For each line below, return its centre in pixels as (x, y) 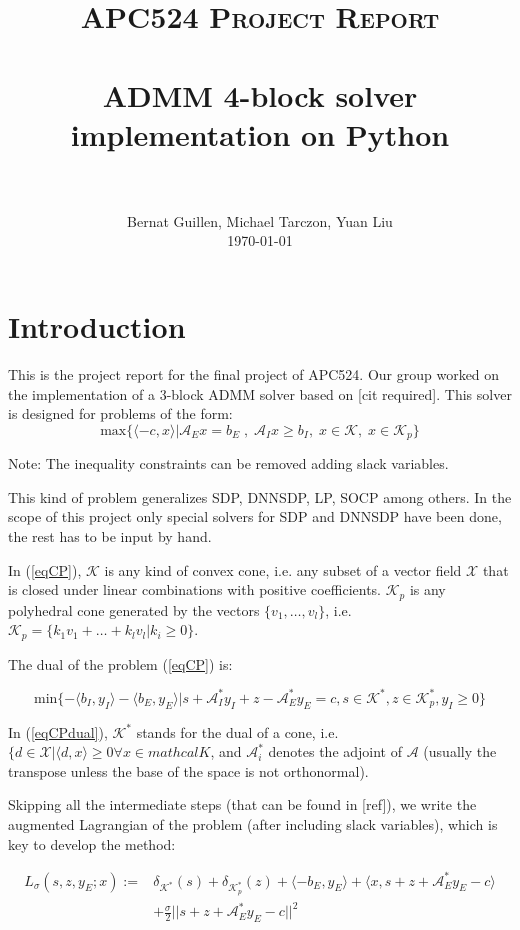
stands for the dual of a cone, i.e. (237, 731)
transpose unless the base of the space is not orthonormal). (188, 770)
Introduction (97, 326)
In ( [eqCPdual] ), (58, 731)
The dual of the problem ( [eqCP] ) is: (120, 663)
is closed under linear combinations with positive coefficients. (195, 589)
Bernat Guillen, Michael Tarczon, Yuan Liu (260, 220)
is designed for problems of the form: (120, 413)
